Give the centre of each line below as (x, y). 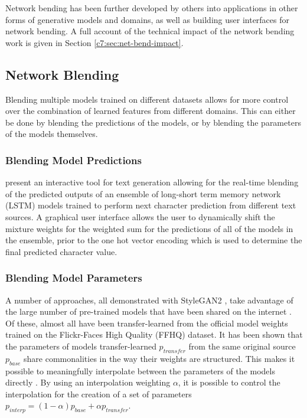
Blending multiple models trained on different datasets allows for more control (147, 99)
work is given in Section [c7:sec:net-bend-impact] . (94, 42)
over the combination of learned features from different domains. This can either (151, 111)
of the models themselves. (52, 134)
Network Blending (62, 74)
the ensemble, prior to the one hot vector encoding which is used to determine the (154, 240)
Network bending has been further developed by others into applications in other (152, 8)
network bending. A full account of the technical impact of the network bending (150, 31)
